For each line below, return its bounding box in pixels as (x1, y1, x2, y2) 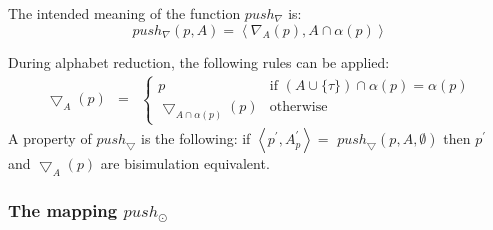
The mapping (8, 197, 118, 222)
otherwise (269, 99, 328, 114)
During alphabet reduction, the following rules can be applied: (8, 52, 390, 73)
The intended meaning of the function (8, 3, 241, 23)
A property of (8, 128, 92, 149)
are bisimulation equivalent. (100, 153, 270, 174)
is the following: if (141, 128, 251, 149)
